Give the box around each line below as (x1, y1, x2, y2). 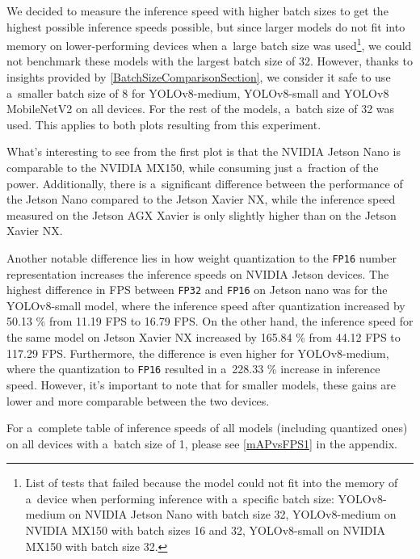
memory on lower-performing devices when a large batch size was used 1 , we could (6, 35, 412, 53)
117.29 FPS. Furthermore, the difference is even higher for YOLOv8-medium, (6, 344, 389, 361)
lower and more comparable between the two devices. (6, 392, 270, 409)
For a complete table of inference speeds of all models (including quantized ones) (6, 419, 408, 436)
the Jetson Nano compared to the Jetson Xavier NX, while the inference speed (6, 191, 396, 208)
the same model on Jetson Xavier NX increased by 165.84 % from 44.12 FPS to (6, 329, 401, 346)
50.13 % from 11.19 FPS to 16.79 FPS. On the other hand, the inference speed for (6, 313, 414, 330)
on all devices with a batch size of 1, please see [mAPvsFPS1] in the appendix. (6, 435, 397, 452)
